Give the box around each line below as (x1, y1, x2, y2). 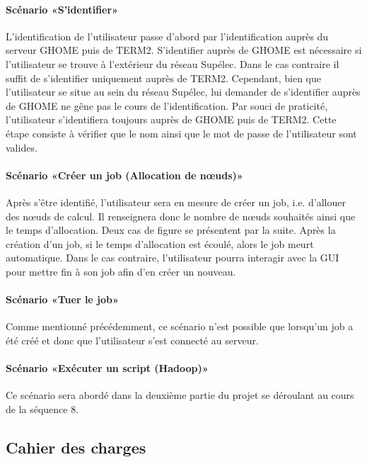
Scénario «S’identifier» (6, 1, 119, 16)
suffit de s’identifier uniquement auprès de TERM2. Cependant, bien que (6, 70, 321, 85)
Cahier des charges (6, 436, 146, 458)
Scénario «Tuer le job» (6, 292, 119, 307)
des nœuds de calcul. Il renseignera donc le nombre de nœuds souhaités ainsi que (6, 208, 356, 223)
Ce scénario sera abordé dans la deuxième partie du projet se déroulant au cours (6, 388, 354, 402)
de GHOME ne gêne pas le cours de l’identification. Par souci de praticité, (6, 98, 328, 113)
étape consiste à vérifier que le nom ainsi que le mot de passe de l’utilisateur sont (6, 125, 357, 140)
